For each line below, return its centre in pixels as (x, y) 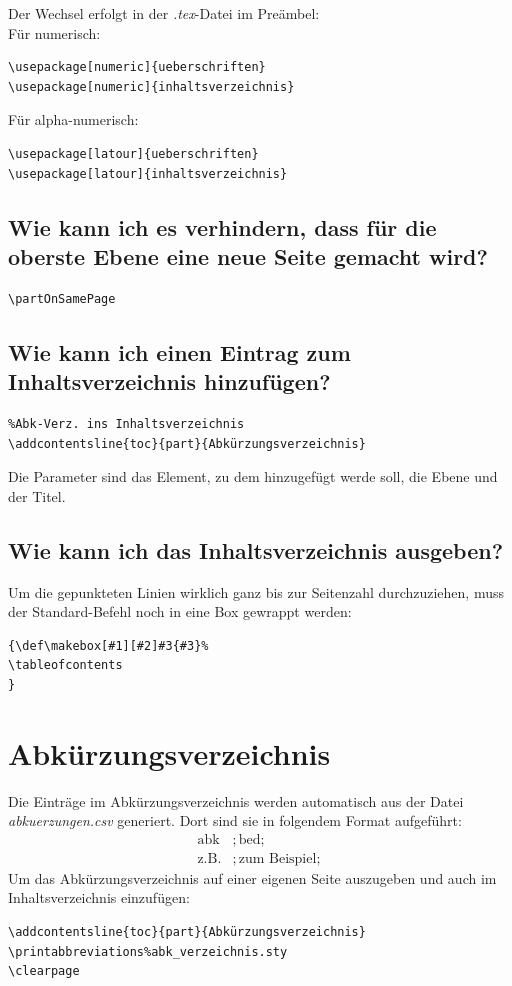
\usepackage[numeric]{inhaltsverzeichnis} (151, 86)
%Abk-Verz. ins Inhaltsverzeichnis (126, 423)
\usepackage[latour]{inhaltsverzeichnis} (148, 173)
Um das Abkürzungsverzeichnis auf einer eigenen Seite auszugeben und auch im (252, 877)
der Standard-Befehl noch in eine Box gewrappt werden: (180, 611)
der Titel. (37, 495)
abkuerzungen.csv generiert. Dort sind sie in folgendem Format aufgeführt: (235, 820)
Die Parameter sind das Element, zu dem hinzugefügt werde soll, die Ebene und (253, 476)
